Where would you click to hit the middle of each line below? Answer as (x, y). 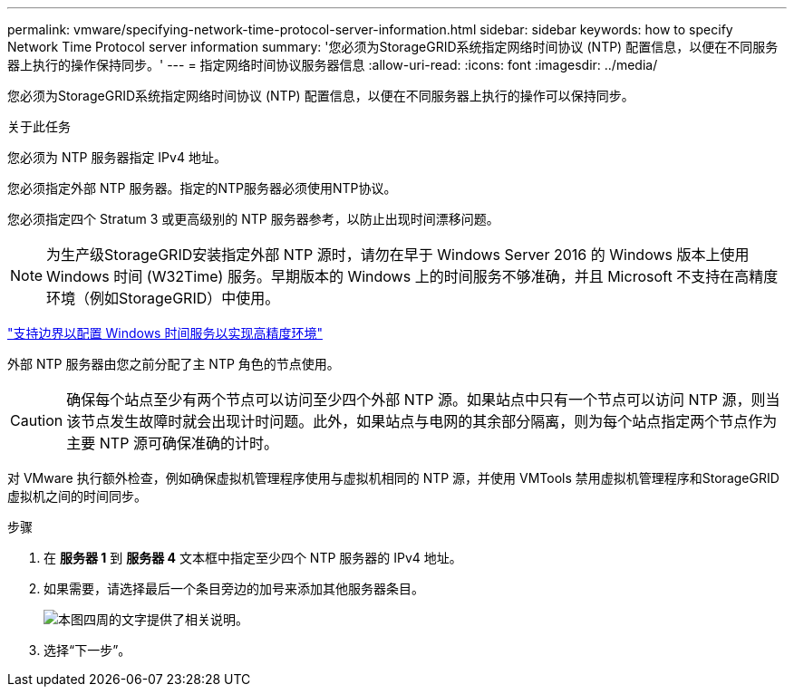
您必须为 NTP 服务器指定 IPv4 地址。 (117, 157)
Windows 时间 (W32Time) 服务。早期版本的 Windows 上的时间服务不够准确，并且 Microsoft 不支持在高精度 (412, 276)
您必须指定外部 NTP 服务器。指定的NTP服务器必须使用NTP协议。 (202, 188)
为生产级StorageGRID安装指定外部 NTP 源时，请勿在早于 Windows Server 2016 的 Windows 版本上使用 (398, 255)
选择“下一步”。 (87, 650)
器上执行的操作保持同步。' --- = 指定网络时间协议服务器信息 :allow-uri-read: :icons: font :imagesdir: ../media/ (333, 65)
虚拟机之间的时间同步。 (77, 496)
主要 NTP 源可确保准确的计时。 (172, 443)
